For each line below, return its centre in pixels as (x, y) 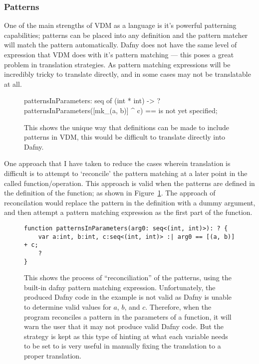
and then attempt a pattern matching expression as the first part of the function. (128, 212)
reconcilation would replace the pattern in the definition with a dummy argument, (130, 202)
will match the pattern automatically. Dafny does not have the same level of (121, 45)
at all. (13, 84)
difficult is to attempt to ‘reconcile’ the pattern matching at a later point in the (126, 173)
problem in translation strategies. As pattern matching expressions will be (117, 64)
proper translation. (53, 355)
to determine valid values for (68, 306)
